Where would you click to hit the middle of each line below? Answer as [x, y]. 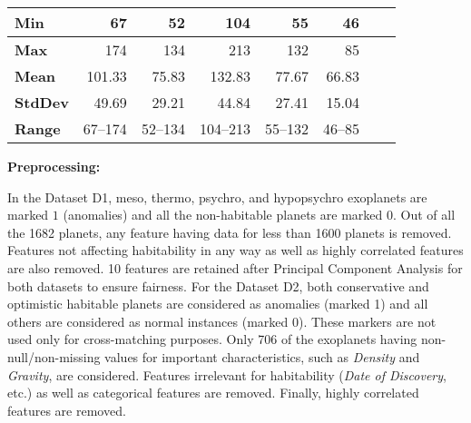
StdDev [42, 102]
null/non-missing [54, 356]
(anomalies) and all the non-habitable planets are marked [223, 215]
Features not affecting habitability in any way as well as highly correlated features [235, 250]
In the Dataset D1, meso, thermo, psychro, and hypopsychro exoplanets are [217, 197]
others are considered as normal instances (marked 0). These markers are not [222, 321]
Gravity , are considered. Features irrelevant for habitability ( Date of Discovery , [227, 374]
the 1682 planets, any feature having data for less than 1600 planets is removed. [230, 232]
